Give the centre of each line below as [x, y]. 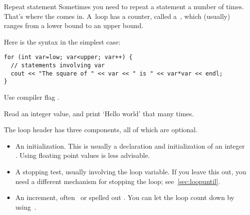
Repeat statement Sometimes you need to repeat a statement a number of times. [124, 6]
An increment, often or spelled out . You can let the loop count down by [125, 197]
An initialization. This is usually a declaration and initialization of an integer [130, 146]
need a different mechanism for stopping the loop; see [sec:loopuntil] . [118, 181]
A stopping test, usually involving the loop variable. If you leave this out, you [131, 171]
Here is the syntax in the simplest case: [62, 41]
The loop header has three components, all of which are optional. [101, 130]
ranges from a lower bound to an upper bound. [74, 25]
